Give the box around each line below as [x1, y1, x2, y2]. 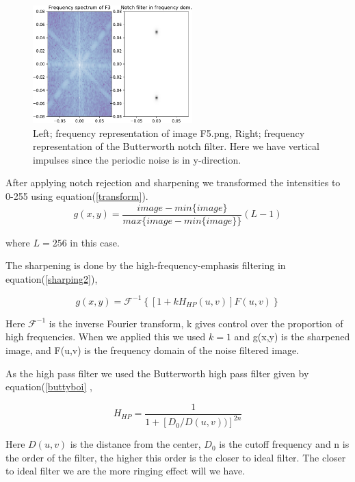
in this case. [70, 235, 120, 249]
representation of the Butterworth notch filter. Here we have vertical [33, 139, 319, 153]
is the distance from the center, [70, 437, 201, 451]
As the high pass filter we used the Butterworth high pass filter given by [5, 366, 309, 380]
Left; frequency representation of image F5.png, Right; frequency [33, 125, 305, 140]
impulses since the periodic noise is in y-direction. [33, 152, 241, 166]
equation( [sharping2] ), [5, 271, 98, 286]
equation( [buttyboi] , [5, 379, 92, 394]
